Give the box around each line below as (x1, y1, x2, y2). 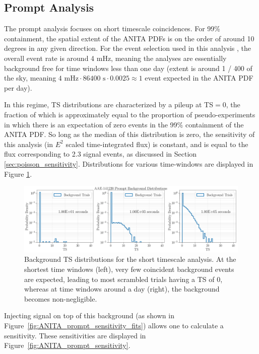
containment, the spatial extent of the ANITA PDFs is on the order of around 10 (4, 33, 254, 43)
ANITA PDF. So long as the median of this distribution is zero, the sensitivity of (4, 129, 255, 139)
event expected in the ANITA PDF (145, 73, 253, 83)
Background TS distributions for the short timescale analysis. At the (24, 254, 236, 264)
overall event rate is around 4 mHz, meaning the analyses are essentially (4, 52, 227, 63)
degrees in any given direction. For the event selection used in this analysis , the (4, 43, 251, 53)
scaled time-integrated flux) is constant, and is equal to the (66, 138, 248, 149)
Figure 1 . (4, 168, 32, 179)
